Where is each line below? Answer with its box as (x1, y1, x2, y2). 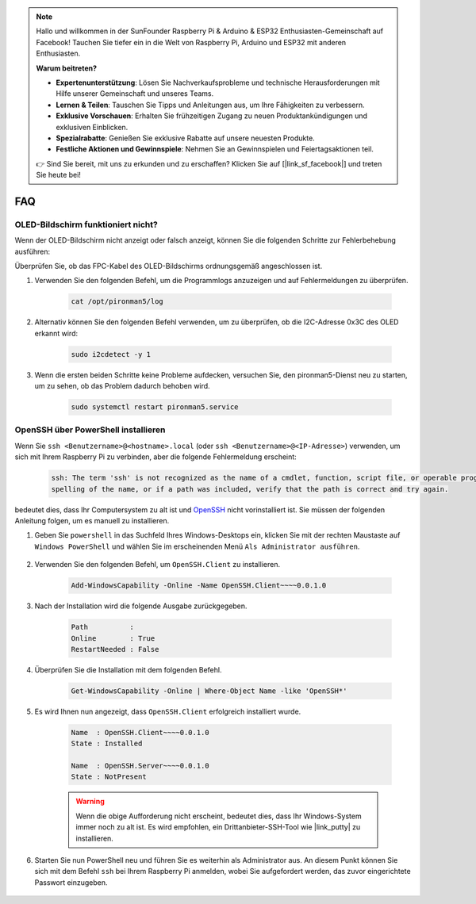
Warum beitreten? (36, 63, 98, 73)
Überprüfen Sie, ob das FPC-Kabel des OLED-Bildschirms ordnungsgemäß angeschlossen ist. (14, 262, 323, 271)
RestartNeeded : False (71, 645, 159, 653)
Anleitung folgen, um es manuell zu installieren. (14, 515, 170, 525)
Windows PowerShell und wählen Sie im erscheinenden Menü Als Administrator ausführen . (34, 542, 360, 551)
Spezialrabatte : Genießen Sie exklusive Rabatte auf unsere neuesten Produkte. (56, 133, 315, 143)
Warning (75, 797, 105, 806)
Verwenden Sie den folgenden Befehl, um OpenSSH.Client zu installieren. (34, 560, 281, 569)
